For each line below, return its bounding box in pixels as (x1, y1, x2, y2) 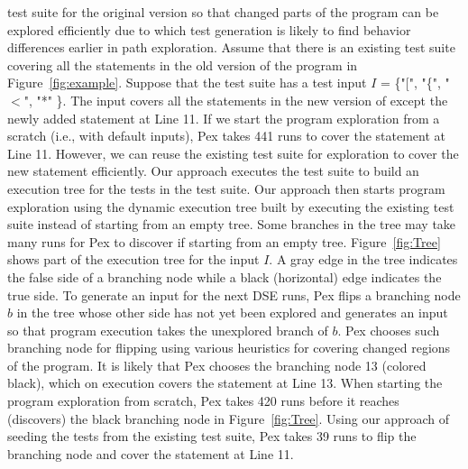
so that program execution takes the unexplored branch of (7, 320, 328, 339)
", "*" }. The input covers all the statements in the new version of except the (23, 90, 448, 109)
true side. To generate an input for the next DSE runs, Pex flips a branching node (7, 285, 461, 304)
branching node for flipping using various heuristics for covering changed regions (7, 338, 451, 357)
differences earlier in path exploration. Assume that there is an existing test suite (7, 38, 455, 57)
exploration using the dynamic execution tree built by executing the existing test (7, 197, 454, 216)
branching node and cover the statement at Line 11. (7, 444, 294, 463)
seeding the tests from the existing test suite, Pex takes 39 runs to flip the (7, 427, 417, 446)
